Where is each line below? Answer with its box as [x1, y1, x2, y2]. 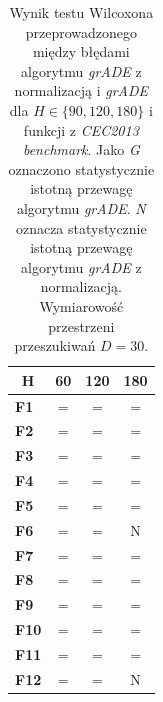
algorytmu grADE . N [16, 197, 146, 218]
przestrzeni [48, 315, 115, 336]
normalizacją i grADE [14, 80, 149, 101]
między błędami [32, 41, 130, 62]
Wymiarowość [39, 295, 124, 316]
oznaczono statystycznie [8, 158, 155, 179]
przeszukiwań [14, 335, 96, 356]
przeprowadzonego [25, 21, 137, 42]
